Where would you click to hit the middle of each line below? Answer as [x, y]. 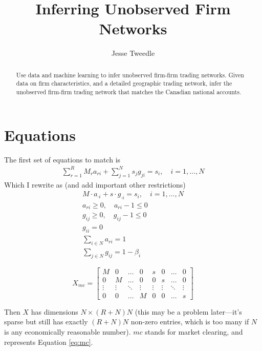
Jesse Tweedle [133, 53]
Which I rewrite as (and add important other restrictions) [95, 184]
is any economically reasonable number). [68, 332]
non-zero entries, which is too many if [190, 322]
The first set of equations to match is [62, 159]
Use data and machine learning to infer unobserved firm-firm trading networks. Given [130, 75]
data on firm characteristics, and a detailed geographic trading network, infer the [124, 83]
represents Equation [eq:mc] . [49, 342]
